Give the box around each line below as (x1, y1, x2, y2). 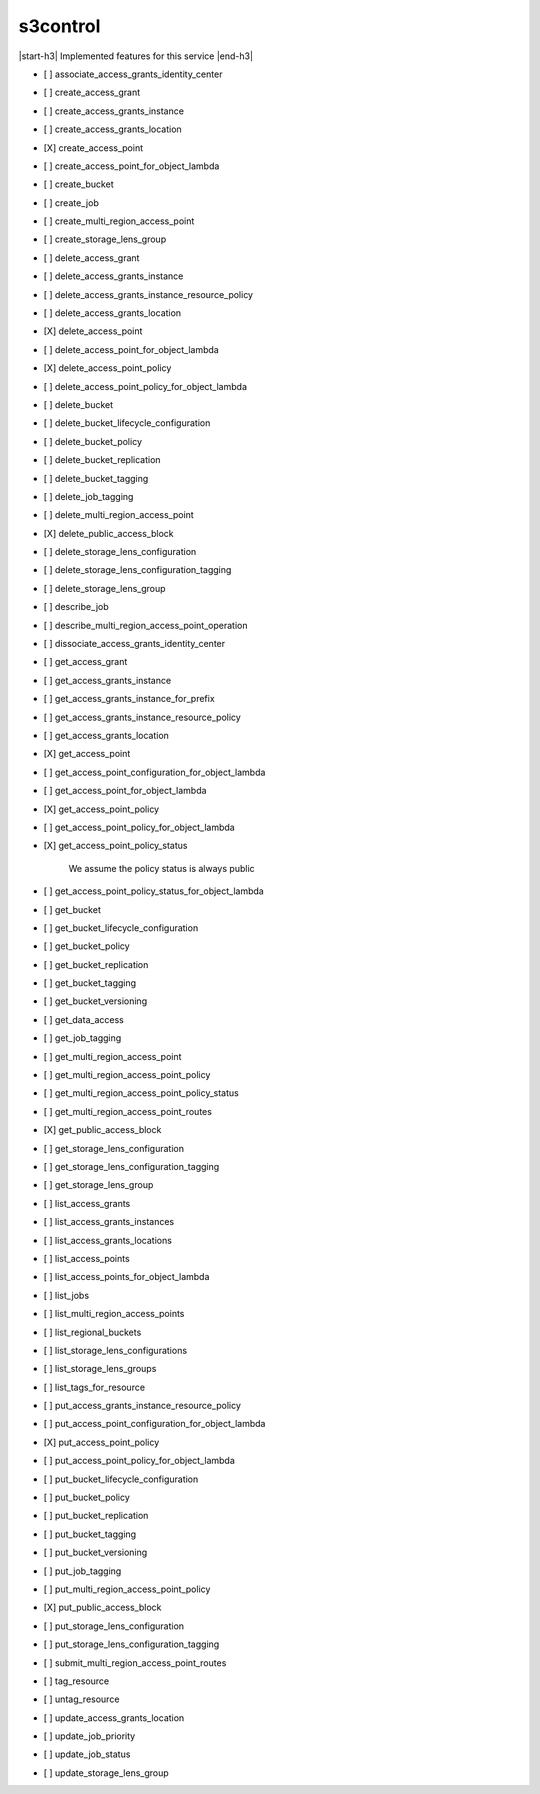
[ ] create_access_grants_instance (43, 105, 185, 117)
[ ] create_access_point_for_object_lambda (43, 160, 220, 172)
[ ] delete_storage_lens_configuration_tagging (43, 564, 232, 576)
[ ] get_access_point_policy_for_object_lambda (43, 821, 235, 833)
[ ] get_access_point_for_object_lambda (43, 785, 207, 797)
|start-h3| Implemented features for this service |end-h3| (18, 50, 254, 62)
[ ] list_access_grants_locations (43, 1234, 172, 1246)
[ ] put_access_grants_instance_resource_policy (43, 1400, 242, 1412)
